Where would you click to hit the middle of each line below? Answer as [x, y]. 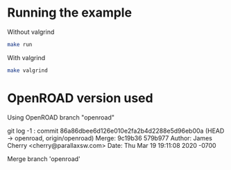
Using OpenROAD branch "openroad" [61, 117]
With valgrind [26, 57]
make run [20, 44]
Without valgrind [31, 32]
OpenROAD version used [80, 98]
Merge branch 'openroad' [44, 159]
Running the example [70, 13]
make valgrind [28, 70]
